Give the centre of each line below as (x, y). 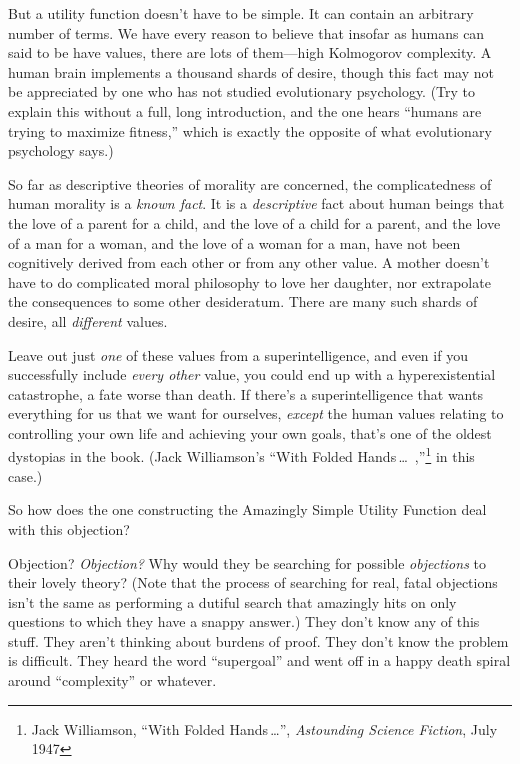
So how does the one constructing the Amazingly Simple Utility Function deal (247, 509)
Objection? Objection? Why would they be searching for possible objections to (247, 562)
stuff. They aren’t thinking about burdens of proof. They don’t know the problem (258, 640)
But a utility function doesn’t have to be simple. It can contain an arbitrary (241, 13)
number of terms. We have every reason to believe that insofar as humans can (246, 32)
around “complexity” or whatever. (112, 680)
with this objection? (69, 528)
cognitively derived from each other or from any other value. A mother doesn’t (249, 262)
